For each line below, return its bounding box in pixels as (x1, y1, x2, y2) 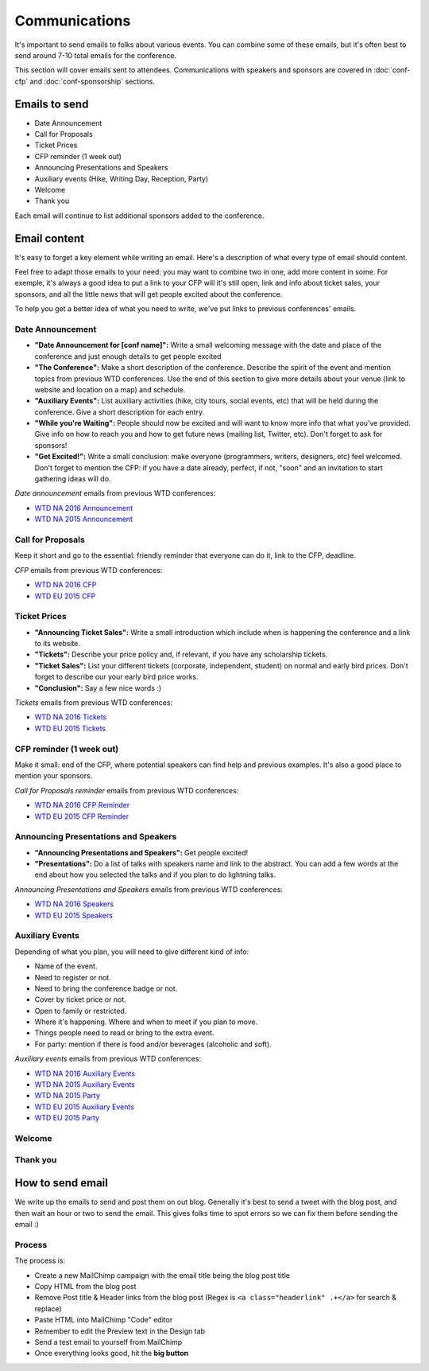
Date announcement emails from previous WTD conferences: (14, 489, 216, 498)
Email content (14, 232, 85, 245)
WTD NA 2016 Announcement (34, 503, 133, 512)
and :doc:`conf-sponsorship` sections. (29, 76, 155, 86)
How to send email (14, 1176, 109, 1190)
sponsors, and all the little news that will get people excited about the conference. (14, 289, 283, 298)
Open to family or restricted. (34, 1006, 127, 1015)
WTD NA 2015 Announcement (34, 514, 133, 524)
